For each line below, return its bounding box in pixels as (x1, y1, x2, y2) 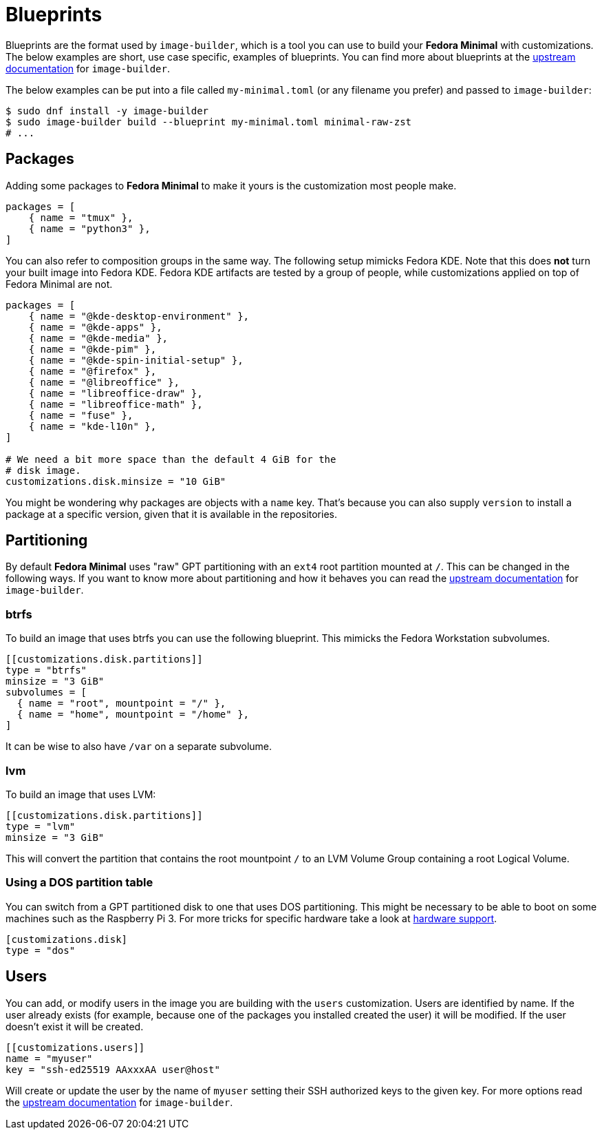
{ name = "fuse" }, (28, 409, 133, 421)
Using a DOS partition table (6, 875, 153, 890)
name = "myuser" (6, 1052, 93, 1064)
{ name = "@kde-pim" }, (28, 343, 157, 355)
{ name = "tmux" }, (28, 211, 133, 223)
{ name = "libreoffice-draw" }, (28, 387, 203, 399)
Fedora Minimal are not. (6, 278, 113, 290)
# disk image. (6, 464, 81, 476)
